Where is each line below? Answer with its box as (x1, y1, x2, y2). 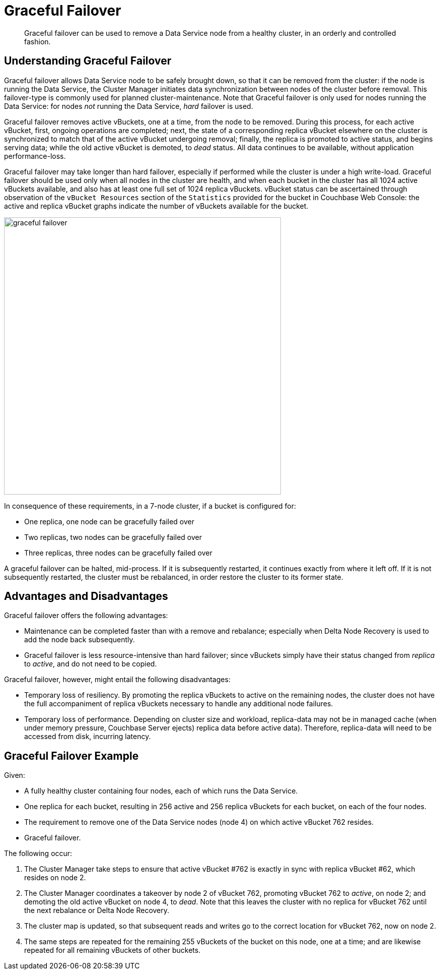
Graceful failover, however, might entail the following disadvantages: (4, 675, 231, 684)
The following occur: (4, 849, 72, 858)
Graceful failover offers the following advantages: (4, 611, 168, 620)
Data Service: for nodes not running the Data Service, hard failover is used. (4, 101, 253, 110)
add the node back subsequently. (24, 635, 135, 644)
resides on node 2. (24, 873, 86, 882)
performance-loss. (4, 151, 66, 160)
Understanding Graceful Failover (4, 54, 172, 68)
